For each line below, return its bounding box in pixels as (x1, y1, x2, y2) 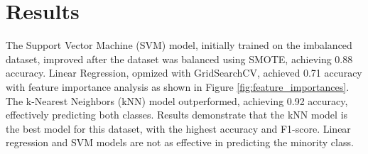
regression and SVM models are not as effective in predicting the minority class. (6, 135, 354, 150)
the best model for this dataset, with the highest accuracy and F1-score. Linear (6, 121, 351, 136)
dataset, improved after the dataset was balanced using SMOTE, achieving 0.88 (6, 51, 353, 66)
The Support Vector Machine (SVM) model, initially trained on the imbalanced (6, 38, 352, 53)
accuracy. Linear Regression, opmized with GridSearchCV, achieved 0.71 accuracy (6, 65, 362, 80)
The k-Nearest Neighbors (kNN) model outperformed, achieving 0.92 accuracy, (6, 93, 348, 108)
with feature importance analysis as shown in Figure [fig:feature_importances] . (6, 79, 350, 94)
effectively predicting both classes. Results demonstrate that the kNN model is (6, 107, 348, 122)
